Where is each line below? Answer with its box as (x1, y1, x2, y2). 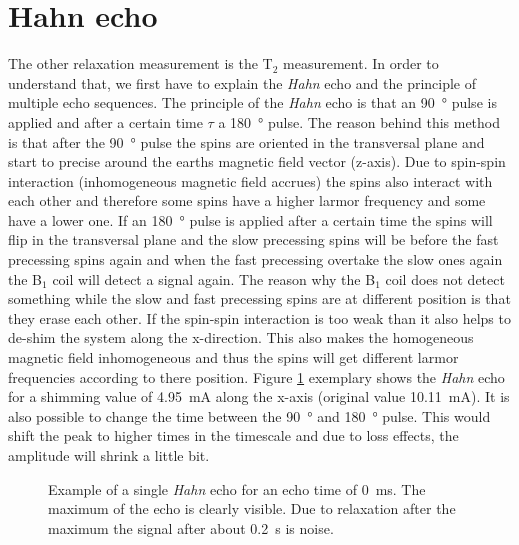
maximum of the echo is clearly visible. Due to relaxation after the (48, 498, 456, 519)
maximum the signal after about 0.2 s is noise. (48, 517, 334, 538)
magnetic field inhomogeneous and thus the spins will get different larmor (8, 347, 459, 368)
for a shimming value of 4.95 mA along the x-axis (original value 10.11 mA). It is (8, 386, 510, 407)
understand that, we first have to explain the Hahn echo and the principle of (8, 72, 477, 93)
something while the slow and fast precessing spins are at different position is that (8, 288, 511, 309)
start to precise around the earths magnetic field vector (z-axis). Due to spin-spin (8, 151, 506, 172)
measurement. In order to (283, 53, 439, 74)
